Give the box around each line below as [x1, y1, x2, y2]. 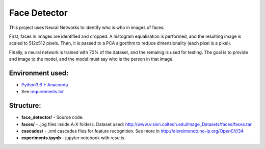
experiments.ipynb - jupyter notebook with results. [21, 135, 126, 141]
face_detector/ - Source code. [21, 114, 83, 120]
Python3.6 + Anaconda [21, 82, 68, 88]
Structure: [9, 101, 41, 110]
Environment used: [9, 69, 69, 77]
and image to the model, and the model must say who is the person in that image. [9, 56, 174, 62]
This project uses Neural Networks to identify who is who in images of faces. [9, 25, 165, 30]
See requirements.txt [21, 89, 64, 95]
